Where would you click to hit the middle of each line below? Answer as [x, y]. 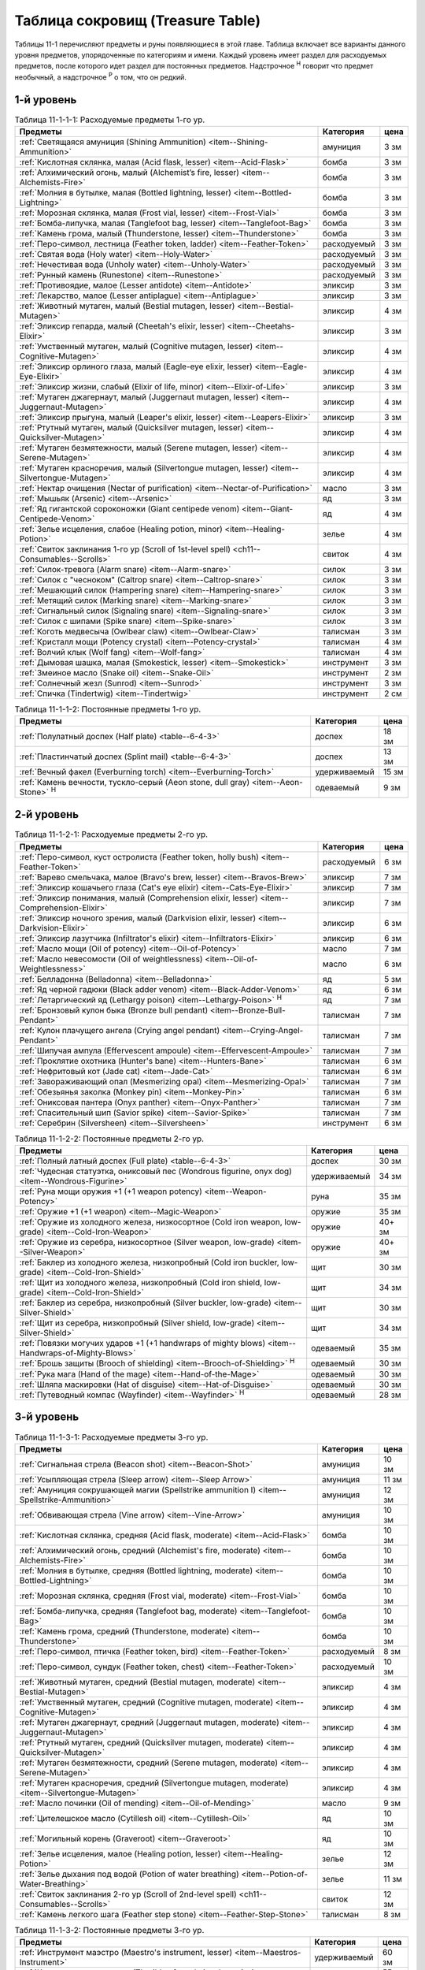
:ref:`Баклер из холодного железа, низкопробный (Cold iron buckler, [149, 1262]
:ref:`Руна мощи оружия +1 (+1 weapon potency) [111, 1191]
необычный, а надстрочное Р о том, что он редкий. [100, 76]
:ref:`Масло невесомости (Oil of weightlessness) [111, 959]
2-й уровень [46, 814]
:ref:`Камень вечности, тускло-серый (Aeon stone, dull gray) [135, 782]
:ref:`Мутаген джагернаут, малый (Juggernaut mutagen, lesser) [139, 397]
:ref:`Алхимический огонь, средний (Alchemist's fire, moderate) [140, 1550]
